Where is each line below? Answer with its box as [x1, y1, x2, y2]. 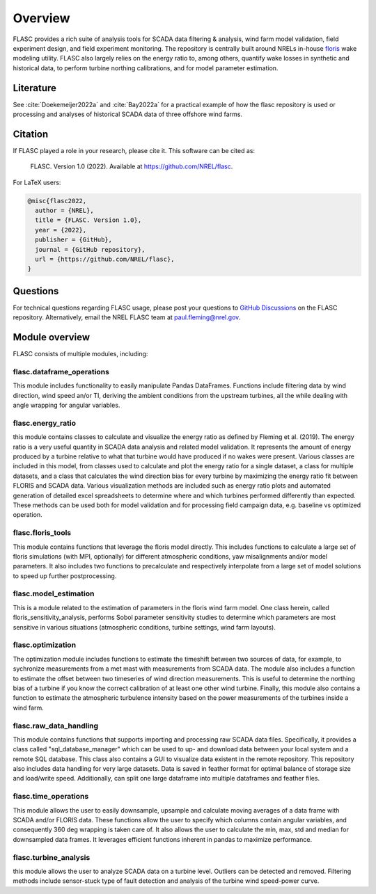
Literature [13, 82, 57, 94]
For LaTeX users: [13, 178, 61, 186]
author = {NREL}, [35, 207, 94, 215]
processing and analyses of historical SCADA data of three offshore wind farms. [13, 110, 243, 118]
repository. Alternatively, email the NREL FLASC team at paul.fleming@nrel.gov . [13, 313, 241, 321]
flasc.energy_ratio [13, 418, 77, 428]
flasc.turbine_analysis [13, 852, 91, 862]
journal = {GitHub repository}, [35, 246, 146, 253]
